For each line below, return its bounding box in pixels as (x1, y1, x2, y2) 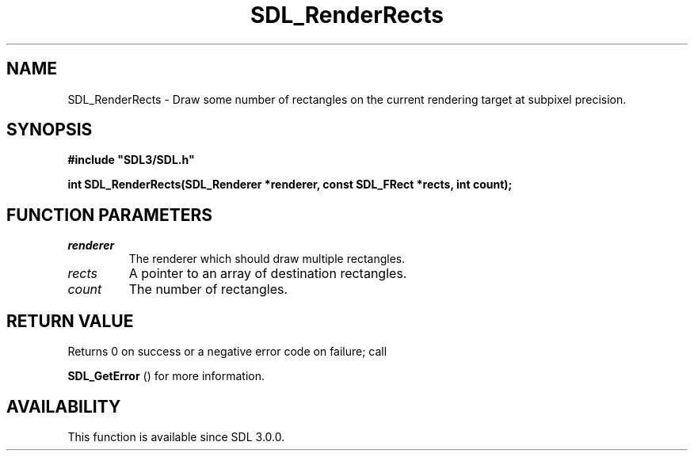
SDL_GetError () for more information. (67, 369, 265, 383)
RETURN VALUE (6, 310, 134, 331)
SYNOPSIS (6, 120, 93, 140)
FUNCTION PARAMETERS (6, 204, 212, 225)
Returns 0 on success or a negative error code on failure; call (67, 345, 387, 359)
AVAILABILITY (6, 396, 121, 417)
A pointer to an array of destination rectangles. (128, 265, 407, 282)
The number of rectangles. (128, 281, 288, 298)
